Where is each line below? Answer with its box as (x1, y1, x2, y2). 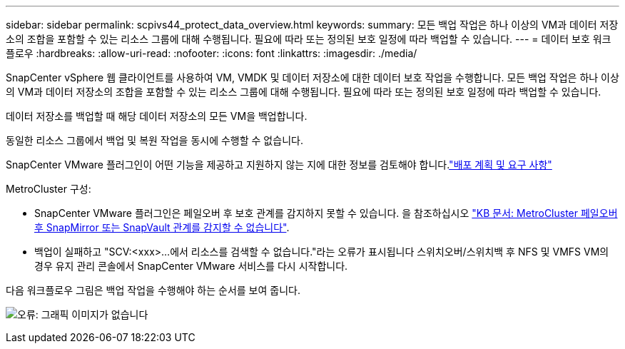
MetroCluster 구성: (6, 183, 91, 195)
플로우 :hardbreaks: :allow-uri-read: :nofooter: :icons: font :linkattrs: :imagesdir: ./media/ (6, 47, 417, 59)
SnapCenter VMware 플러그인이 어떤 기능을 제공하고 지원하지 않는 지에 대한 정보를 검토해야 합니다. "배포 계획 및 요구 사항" (6, 158, 552, 171)
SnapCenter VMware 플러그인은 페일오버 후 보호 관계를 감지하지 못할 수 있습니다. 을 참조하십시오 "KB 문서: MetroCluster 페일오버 (34, 207, 618, 219)
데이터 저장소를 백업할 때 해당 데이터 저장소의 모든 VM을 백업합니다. (6, 110, 308, 122)
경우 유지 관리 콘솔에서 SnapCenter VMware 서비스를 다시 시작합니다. (34, 260, 348, 272)
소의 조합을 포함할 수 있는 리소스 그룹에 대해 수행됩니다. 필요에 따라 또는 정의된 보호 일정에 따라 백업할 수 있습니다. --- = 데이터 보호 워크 (6, 33, 611, 45)
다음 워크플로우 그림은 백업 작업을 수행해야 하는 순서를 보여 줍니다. (6, 284, 300, 296)
